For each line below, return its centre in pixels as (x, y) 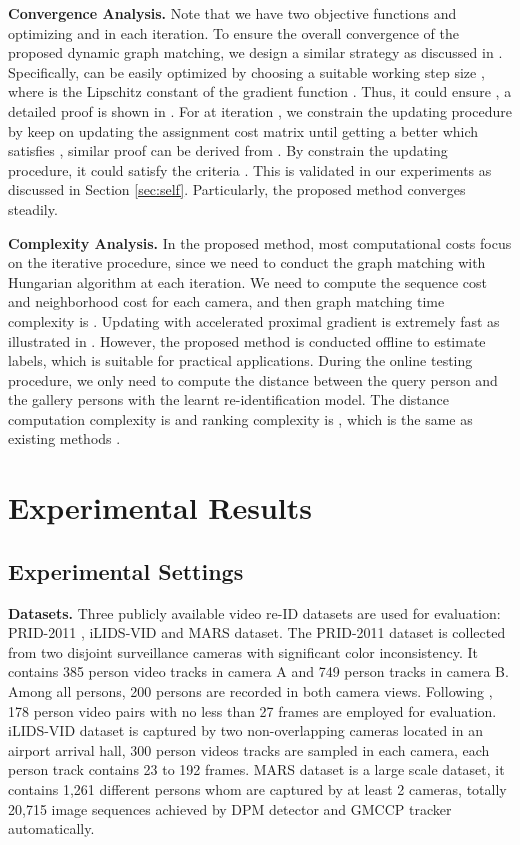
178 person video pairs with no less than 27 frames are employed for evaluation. (252, 710)
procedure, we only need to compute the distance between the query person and (253, 379)
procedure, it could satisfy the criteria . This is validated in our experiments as (250, 169)
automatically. (51, 828)
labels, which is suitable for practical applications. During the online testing (240, 360)
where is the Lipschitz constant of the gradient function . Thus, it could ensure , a (260, 91)
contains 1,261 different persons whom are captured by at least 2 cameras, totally (257, 788)
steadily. (33, 208)
